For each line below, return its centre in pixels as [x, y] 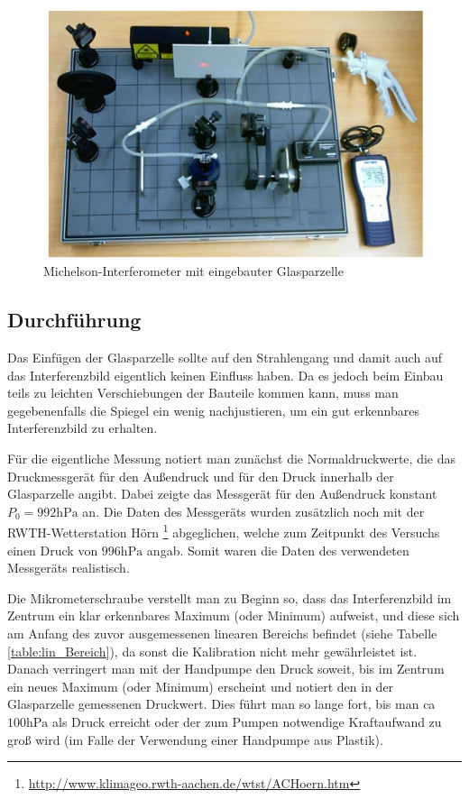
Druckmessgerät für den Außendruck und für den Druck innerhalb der [201, 476]
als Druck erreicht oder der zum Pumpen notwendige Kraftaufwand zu [247, 721]
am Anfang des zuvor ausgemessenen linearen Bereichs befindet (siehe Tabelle [222, 634]
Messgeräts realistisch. [69, 568]
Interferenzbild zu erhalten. [83, 428]
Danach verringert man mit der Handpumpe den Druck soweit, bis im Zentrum [226, 669]
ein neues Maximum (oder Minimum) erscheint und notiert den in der [201, 686]
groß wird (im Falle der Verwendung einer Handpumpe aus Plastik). [195, 739]
